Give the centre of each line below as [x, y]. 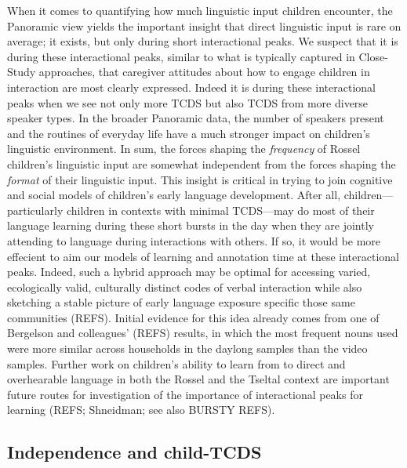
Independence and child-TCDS [134, 452]
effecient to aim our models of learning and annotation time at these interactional [203, 256]
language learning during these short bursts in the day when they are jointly [191, 225]
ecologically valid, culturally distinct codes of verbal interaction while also [185, 287]
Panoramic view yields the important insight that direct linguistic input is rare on [204, 25]
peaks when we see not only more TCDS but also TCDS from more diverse [188, 102]
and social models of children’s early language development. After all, [174, 195]
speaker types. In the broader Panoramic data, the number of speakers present [196, 118]
